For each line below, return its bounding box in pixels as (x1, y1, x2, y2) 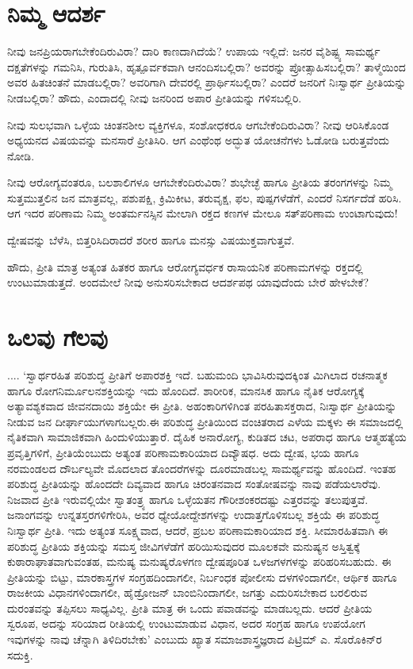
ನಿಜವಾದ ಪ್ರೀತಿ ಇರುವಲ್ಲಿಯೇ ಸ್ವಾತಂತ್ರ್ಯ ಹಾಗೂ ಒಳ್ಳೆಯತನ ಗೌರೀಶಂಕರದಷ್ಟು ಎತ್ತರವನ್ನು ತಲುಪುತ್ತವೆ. (7, 490, 369, 507)
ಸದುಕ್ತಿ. (7, 646, 33, 663)
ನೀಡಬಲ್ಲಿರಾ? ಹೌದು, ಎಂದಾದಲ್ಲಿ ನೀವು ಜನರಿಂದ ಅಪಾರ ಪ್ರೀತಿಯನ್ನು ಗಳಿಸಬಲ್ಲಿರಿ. (7, 89, 302, 106)
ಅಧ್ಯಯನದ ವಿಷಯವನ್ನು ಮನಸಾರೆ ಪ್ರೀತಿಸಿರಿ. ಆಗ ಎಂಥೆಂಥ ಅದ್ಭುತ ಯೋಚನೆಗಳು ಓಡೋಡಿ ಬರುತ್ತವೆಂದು (7, 132, 390, 148)
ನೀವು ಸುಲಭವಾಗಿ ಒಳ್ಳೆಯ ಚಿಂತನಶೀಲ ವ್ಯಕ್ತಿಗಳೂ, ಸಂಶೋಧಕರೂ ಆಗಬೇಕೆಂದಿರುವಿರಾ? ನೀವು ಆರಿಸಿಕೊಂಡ (7, 116, 389, 133)
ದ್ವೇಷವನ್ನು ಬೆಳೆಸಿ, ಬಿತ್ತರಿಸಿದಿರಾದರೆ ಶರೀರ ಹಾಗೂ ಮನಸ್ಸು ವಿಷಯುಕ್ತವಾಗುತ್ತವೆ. (7, 232, 295, 248)
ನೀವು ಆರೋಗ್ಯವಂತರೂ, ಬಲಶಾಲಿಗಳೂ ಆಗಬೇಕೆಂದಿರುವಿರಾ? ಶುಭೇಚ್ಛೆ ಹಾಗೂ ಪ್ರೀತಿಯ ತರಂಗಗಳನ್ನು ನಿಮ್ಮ (7, 174, 392, 190)
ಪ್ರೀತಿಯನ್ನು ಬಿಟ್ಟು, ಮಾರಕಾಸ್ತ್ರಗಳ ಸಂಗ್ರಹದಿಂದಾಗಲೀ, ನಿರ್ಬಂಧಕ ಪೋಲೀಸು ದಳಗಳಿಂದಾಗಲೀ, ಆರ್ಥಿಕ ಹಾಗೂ (7, 568, 397, 585)
